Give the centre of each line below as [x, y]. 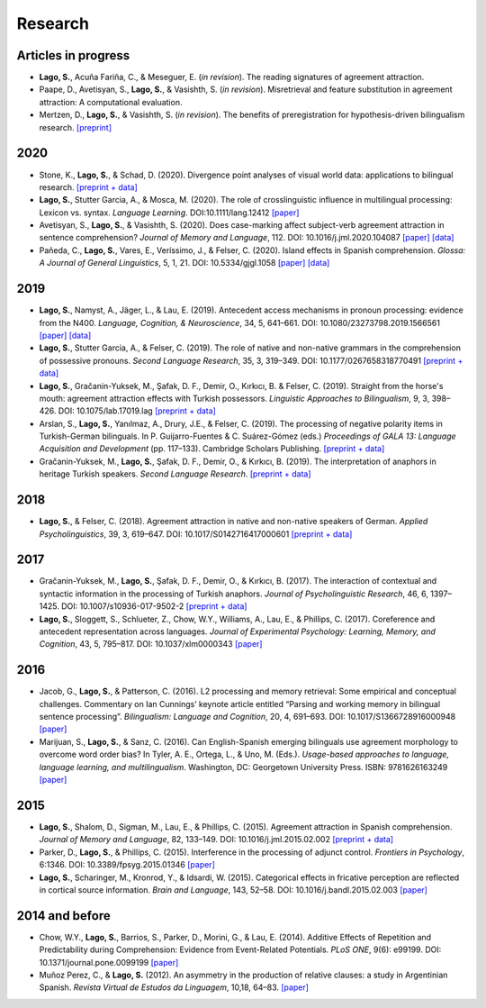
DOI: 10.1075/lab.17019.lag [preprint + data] [137, 411]
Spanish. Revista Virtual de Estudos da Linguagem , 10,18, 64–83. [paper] [174, 987]
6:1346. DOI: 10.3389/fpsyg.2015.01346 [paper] [127, 865]
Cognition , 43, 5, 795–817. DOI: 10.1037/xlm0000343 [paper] [151, 644]
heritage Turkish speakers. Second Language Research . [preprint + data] [175, 474]
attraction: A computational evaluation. [111, 102]
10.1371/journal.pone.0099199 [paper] [109, 962]
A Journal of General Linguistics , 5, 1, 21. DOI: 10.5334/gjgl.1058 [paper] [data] [184, 263]
